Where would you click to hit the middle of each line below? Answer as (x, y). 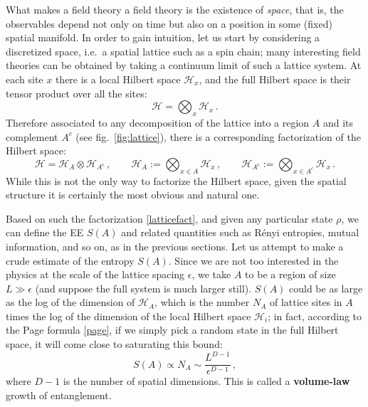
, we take (211, 274)
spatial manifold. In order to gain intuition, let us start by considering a (163, 37)
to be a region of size (290, 274)
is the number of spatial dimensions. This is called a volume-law (206, 381)
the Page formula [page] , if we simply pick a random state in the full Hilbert (172, 330)
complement (32, 136)
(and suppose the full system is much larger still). (143, 288)
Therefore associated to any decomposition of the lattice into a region (158, 122)
